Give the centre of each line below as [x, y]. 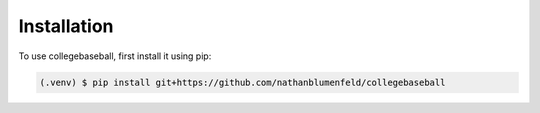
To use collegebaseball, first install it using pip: [115, 56]
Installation [66, 26]
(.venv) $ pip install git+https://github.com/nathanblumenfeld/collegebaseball [242, 82]
